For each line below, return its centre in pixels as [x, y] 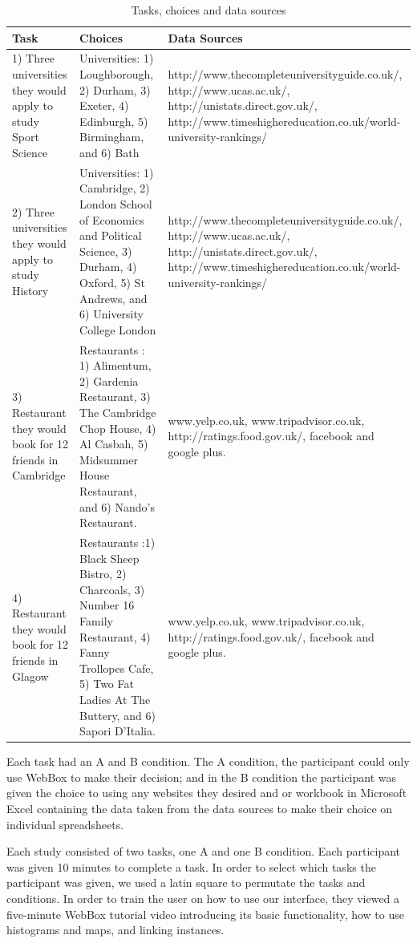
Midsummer [109, 459]
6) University [111, 314]
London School [116, 204]
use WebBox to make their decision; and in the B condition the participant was [202, 777]
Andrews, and [113, 298]
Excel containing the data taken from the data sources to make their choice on [200, 808]
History [30, 290]
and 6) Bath [109, 152]
